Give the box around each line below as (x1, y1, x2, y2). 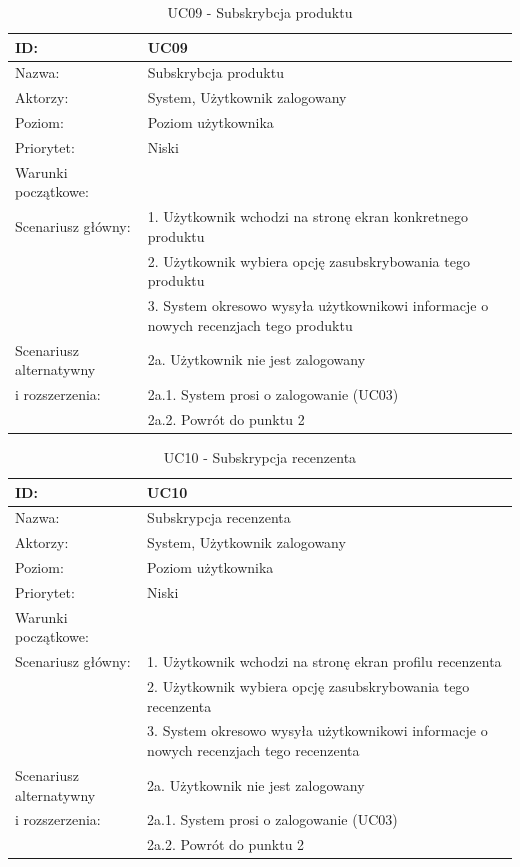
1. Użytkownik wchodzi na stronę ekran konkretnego (147, 206, 468, 227)
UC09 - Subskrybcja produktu (167, 2, 353, 22)
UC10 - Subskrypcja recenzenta (163, 446, 357, 467)
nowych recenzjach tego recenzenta (147, 740, 360, 761)
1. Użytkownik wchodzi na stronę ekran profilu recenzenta (147, 651, 502, 672)
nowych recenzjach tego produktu (147, 314, 353, 335)
